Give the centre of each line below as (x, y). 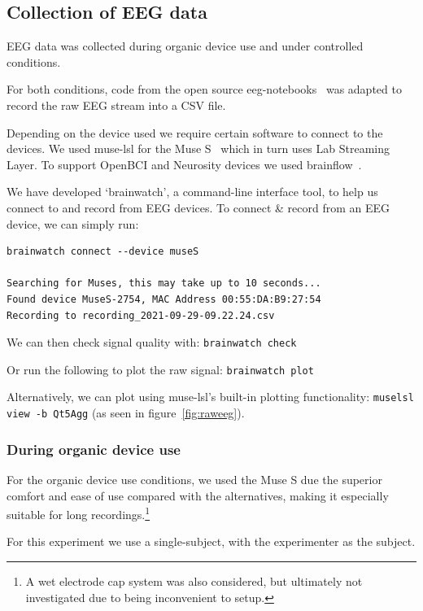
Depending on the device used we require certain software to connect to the (195, 132)
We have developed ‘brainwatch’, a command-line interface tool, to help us (192, 192)
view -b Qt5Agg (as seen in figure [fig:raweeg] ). (126, 413)
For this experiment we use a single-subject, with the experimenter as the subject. (211, 541)
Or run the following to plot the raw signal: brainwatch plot (160, 369)
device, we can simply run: (73, 223)
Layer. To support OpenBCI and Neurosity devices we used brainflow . (184, 164)
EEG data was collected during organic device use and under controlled (185, 46)
